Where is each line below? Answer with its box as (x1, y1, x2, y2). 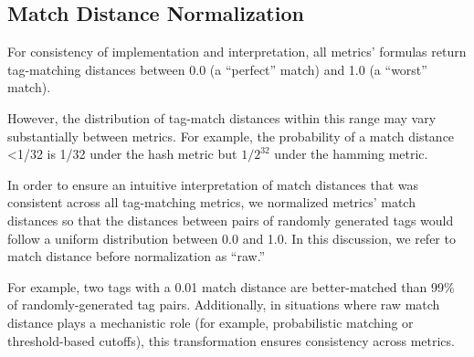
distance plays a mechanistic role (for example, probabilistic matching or (7, 312, 414, 331)
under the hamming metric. (274, 144, 428, 163)
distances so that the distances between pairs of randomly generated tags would (7, 210, 454, 229)
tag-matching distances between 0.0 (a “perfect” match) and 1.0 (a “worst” (7, 59, 427, 79)
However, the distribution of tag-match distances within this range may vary (7, 108, 437, 127)
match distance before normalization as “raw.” (7, 247, 266, 266)
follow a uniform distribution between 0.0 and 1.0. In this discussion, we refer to (7, 228, 456, 247)
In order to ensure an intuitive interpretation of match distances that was (7, 174, 419, 194)
